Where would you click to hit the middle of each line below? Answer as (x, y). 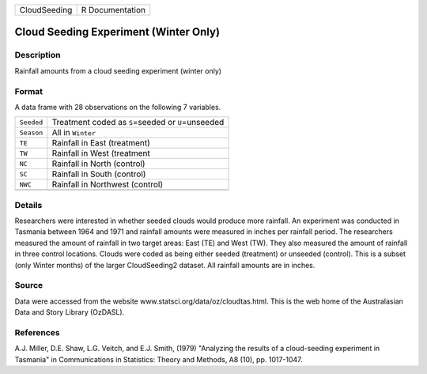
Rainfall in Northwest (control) (108, 184)
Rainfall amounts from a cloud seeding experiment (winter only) (118, 70)
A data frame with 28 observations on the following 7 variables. (118, 107)
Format (29, 91)
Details (28, 205)
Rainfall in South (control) (99, 174)
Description (38, 55)
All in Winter (74, 133)
